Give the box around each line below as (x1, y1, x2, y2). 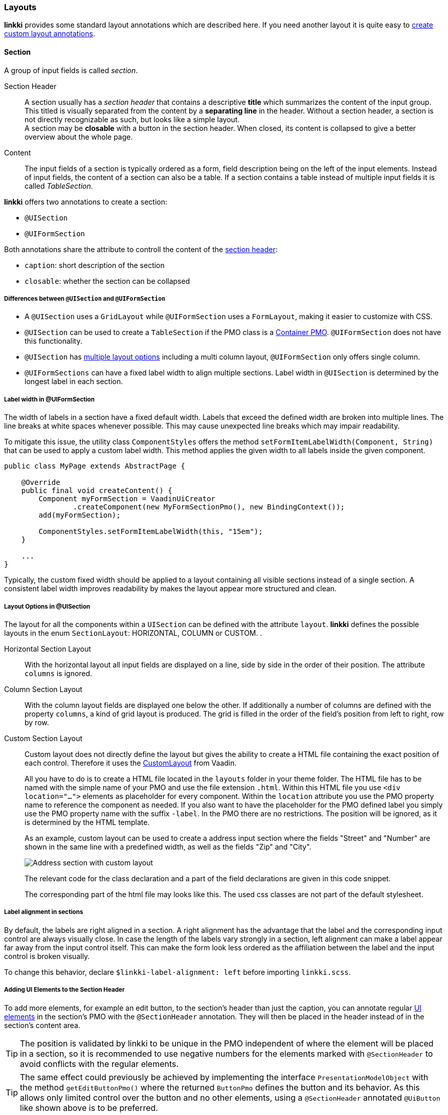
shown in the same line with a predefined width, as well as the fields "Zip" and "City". (25, 842, 311, 851)
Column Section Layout (4, 684, 82, 694)
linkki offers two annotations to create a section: (4, 197, 167, 206)
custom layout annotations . (4, 29, 95, 38)
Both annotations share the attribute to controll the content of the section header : (4, 244, 278, 254)
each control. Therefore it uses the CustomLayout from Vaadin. (25, 758, 237, 767)
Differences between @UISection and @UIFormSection (4, 295, 166, 302)
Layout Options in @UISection (4, 603, 91, 610)
